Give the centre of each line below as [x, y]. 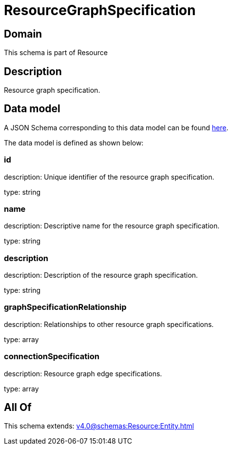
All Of [18, 408]
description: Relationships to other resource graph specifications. [109, 324]
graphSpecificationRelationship [65, 307]
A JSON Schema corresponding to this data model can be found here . [116, 127]
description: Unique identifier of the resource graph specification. [109, 177]
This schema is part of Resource [56, 53]
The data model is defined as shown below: [74, 143]
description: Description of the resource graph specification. [101, 275]
